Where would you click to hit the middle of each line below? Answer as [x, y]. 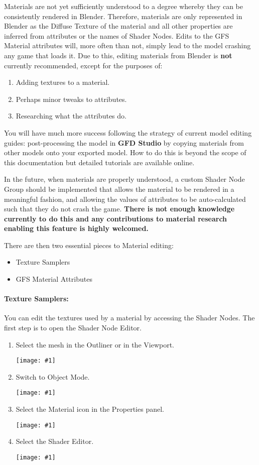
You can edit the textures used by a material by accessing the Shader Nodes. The [129, 318]
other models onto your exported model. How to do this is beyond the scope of [125, 152]
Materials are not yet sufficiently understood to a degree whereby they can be [124, 6]
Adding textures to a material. [63, 82]
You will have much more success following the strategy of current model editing [128, 132]
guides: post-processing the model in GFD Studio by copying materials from [124, 142]
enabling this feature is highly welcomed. [76, 228]
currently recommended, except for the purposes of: [83, 65]
